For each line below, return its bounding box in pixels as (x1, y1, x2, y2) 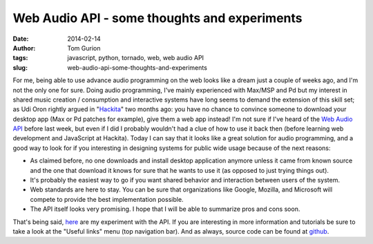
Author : (12, 44, 36, 52)
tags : (12, 54, 28, 62)
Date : (12, 35, 29, 43)
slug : (12, 63, 28, 72)
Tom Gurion (67, 44, 101, 52)
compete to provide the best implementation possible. (30, 195, 184, 203)
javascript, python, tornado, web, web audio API (67, 54, 204, 62)
